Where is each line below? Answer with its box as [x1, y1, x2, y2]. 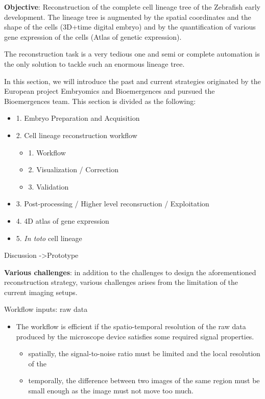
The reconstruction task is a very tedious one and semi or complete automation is [4, 48, 260, 59]
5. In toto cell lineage [16, 232, 82, 243]
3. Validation [28, 181, 69, 192]
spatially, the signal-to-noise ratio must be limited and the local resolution [28, 348, 260, 359]
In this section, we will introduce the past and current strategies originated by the [4, 75, 261, 86]
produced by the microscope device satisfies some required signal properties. [16, 331, 254, 341]
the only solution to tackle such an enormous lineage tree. [4, 58, 185, 69]
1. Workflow [28, 147, 66, 157]
